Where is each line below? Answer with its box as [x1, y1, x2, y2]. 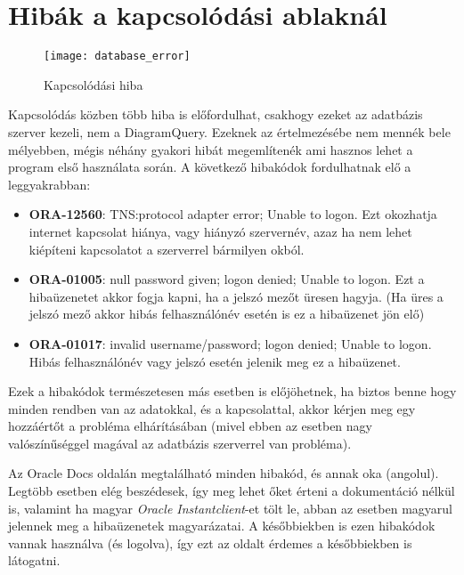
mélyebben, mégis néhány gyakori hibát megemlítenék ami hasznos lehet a [8, 140, 413, 158]
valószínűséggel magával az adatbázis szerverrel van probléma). [8, 433, 352, 452]
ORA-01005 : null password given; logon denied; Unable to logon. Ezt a [28, 270, 425, 288]
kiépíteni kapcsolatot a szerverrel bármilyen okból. [28, 239, 305, 258]
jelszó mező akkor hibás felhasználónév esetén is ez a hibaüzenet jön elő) [28, 304, 425, 323]
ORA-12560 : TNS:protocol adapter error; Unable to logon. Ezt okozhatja [28, 205, 437, 223]
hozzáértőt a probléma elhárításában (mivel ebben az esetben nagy [8, 417, 372, 435]
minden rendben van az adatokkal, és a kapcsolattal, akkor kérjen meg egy [8, 399, 416, 417]
